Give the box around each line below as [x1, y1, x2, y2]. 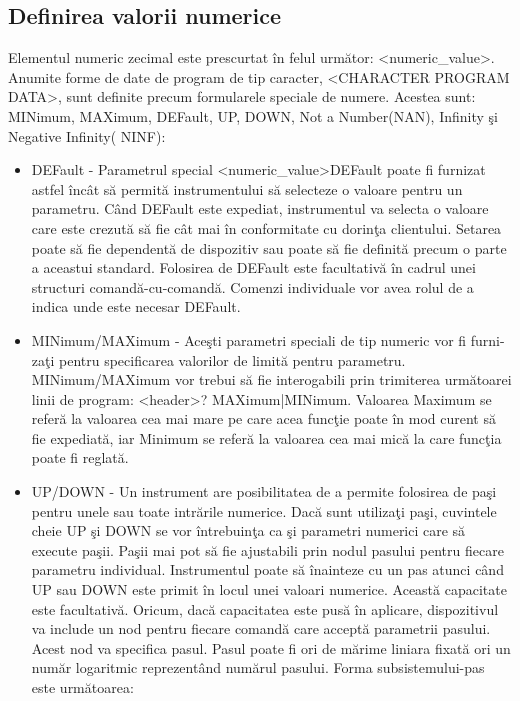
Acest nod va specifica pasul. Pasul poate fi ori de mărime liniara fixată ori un [31, 637, 511, 658]
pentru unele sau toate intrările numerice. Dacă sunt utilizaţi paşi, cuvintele [31, 500, 497, 521]
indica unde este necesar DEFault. [31, 296, 241, 317]
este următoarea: [31, 677, 134, 698]
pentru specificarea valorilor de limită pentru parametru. [59, 349, 406, 370]
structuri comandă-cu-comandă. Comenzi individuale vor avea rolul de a [31, 276, 474, 297]
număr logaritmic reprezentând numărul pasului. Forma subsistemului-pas [31, 657, 485, 678]
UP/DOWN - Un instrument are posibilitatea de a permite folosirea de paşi [31, 481, 497, 502]
